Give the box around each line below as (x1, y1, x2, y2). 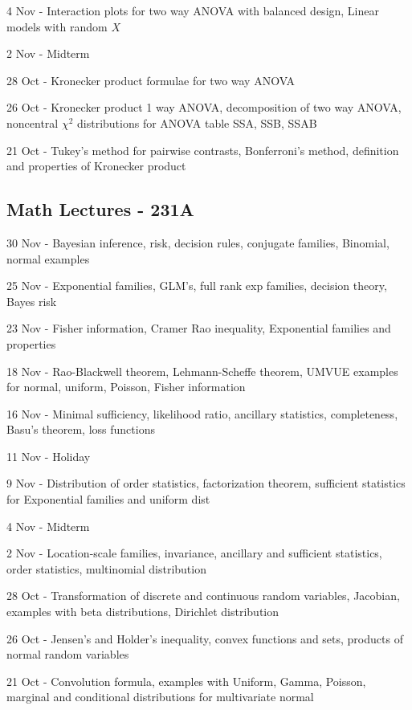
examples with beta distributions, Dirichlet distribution (6, 603, 279, 620)
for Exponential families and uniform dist (6, 491, 210, 508)
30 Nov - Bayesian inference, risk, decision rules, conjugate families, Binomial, (6, 234, 390, 251)
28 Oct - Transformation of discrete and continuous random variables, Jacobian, (6, 587, 400, 604)
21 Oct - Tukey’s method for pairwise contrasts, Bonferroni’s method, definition (6, 141, 399, 158)
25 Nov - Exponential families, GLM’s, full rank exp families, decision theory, (6, 277, 387, 294)
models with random (6, 18, 108, 35)
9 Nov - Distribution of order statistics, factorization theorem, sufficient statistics (6, 475, 406, 492)
